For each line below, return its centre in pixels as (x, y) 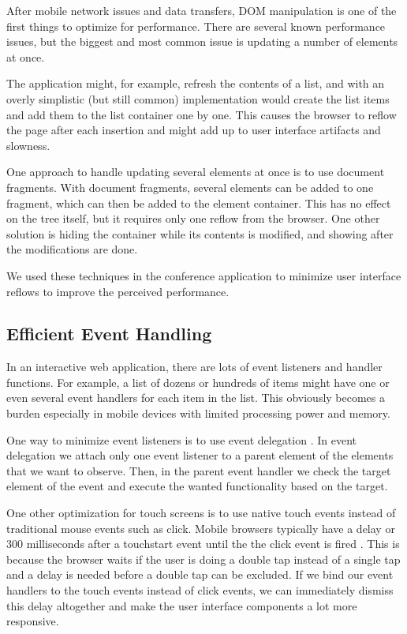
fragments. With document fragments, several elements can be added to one (190, 187)
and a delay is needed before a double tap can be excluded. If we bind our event (200, 574)
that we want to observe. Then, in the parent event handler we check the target (199, 470)
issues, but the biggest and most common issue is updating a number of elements (202, 41)
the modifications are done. (72, 249)
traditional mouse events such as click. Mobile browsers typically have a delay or (201, 528)
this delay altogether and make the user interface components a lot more (182, 605)
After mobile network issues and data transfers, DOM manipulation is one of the (202, 10)
